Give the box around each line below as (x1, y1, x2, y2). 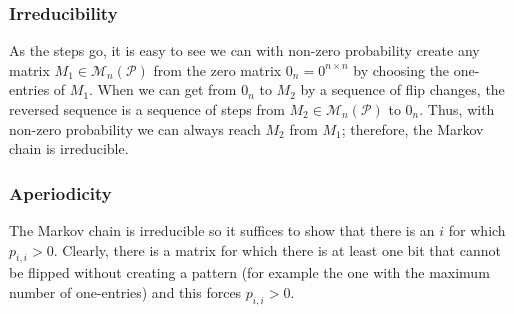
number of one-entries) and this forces (9, 281, 242, 302)
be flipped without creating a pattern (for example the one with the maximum (9, 262, 490, 283)
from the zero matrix (153, 59, 282, 80)
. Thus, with (419, 99, 495, 119)
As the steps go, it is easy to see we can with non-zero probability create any (9, 40, 480, 61)
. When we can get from (89, 79, 237, 100)
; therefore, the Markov (341, 118, 484, 139)
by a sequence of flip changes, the (300, 79, 505, 100)
